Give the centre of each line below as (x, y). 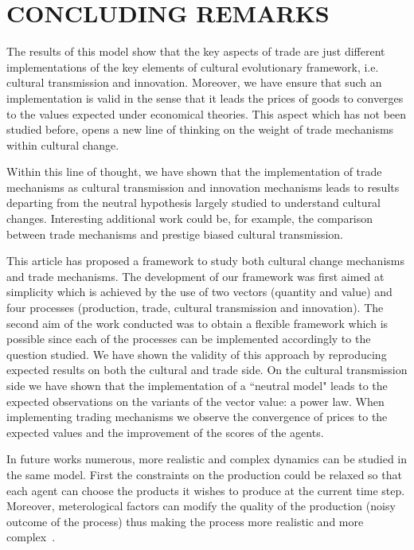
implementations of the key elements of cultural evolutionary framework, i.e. (193, 66)
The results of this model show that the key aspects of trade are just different (196, 51)
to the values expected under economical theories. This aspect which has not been (207, 113)
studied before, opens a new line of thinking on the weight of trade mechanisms (200, 129)
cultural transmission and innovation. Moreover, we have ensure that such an (194, 82)
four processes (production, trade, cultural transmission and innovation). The (195, 308)
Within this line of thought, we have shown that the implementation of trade (194, 172)
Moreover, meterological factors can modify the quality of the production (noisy (201, 506)
